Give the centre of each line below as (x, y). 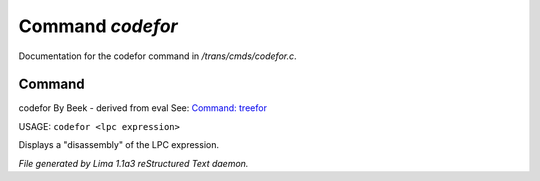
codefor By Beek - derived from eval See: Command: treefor (142, 108)
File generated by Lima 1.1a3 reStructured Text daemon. (133, 163)
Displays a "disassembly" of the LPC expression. (119, 145)
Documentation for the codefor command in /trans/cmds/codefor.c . (157, 56)
